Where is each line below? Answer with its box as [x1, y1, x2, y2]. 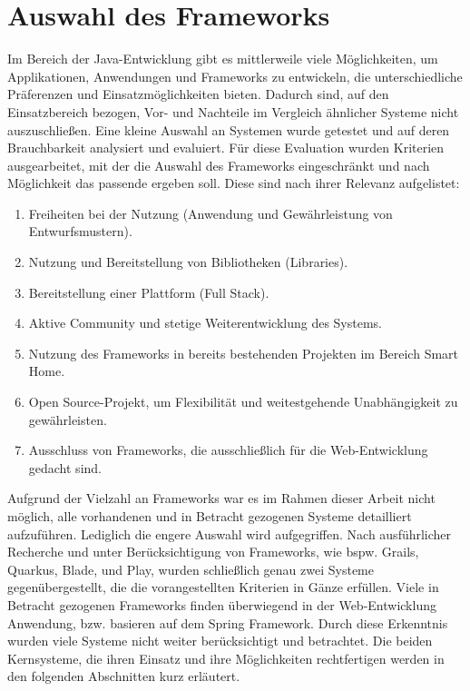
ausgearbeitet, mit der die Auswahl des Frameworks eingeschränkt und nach [7, 155, 430, 174]
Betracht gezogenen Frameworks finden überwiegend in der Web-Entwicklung [7, 595, 436, 614]
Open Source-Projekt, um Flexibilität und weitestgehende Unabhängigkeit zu [28, 392, 458, 411]
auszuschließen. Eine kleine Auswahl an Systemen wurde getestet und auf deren [7, 120, 450, 139]
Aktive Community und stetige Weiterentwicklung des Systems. [28, 313, 383, 332]
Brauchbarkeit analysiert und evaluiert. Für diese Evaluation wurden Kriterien [7, 138, 445, 157]
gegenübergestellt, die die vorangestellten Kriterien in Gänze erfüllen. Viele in [7, 577, 439, 597]
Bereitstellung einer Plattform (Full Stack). [28, 282, 269, 301]
